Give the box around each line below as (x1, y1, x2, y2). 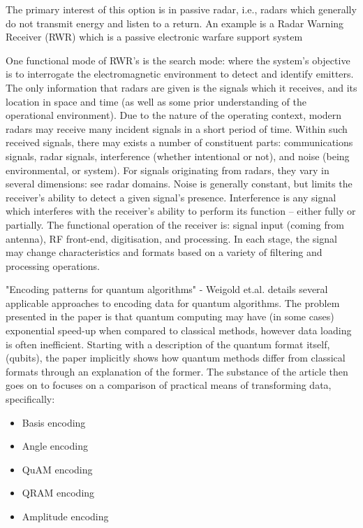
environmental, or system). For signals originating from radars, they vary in (6, 162, 329, 177)
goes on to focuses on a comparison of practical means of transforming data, (6, 378, 332, 392)
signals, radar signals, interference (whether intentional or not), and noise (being (6, 148, 350, 163)
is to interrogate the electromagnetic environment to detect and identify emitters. (6, 66, 354, 81)
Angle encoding (22, 438, 88, 453)
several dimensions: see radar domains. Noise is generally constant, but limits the (6, 176, 353, 191)
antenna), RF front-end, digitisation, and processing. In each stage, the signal (6, 231, 337, 245)
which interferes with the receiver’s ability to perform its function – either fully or (6, 204, 356, 218)
